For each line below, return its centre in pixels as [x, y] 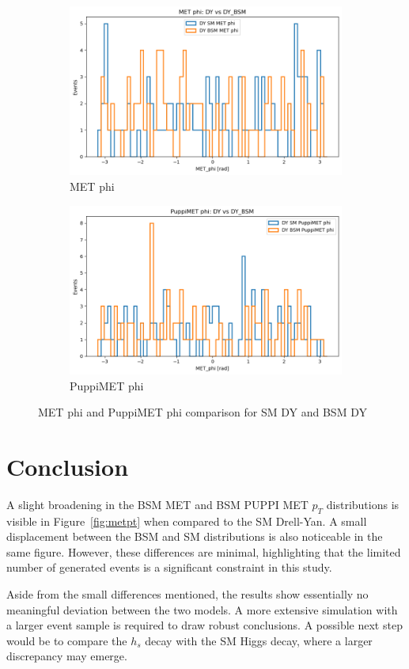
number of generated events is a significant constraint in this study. [169, 567]
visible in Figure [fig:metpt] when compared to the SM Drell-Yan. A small [187, 521]
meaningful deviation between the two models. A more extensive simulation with [202, 609]
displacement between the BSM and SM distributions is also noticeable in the [195, 536]
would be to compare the [67, 640]
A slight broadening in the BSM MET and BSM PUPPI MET [157, 504]
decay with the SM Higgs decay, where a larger [259, 640]
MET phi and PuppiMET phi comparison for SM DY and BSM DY [203, 412]
